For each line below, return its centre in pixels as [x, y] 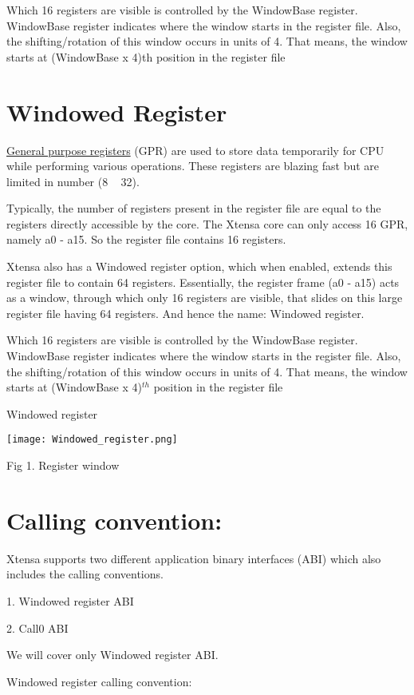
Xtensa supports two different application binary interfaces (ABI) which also [194, 558]
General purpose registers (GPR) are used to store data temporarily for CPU [195, 150]
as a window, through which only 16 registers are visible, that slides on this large [205, 298]
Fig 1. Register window [63, 465]
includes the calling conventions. [85, 574]
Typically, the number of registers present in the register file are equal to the [194, 208]
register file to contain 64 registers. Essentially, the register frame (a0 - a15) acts [203, 282]
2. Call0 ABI [37, 627]
